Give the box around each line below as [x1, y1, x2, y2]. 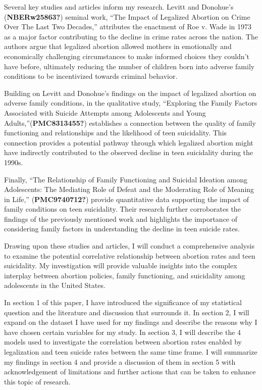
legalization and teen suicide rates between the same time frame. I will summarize [4, 347, 257, 357]
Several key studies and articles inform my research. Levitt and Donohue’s [4, 2, 234, 12]
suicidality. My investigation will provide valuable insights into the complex [4, 260, 237, 271]
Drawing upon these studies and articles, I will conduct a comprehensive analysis [4, 240, 254, 251]
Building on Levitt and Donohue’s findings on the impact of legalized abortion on [4, 87, 256, 98]
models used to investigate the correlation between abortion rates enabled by [4, 336, 242, 347]
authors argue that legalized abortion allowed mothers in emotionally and [4, 41, 232, 52]
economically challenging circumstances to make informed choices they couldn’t [4, 51, 249, 61]
